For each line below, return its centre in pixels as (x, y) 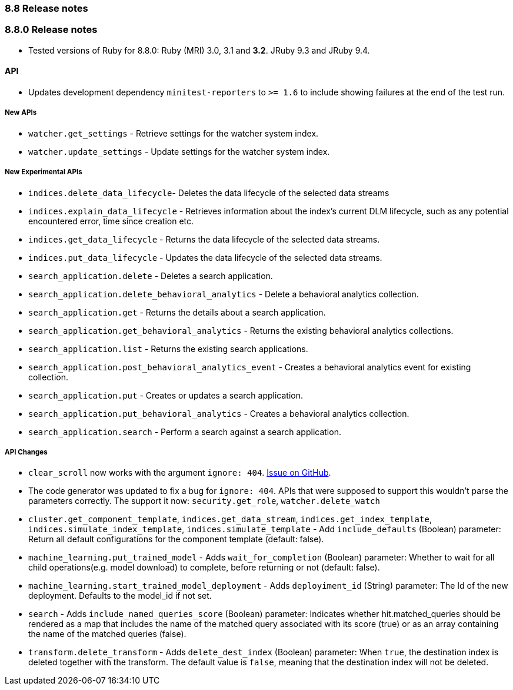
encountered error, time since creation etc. (111, 221)
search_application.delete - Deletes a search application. (151, 276)
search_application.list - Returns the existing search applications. (168, 349)
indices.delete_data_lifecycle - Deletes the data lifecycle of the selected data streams (209, 193)
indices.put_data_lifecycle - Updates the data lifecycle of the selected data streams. (205, 257)
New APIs (21, 113)
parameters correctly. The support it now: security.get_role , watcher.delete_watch (204, 501)
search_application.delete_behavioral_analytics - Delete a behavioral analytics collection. (224, 294)
